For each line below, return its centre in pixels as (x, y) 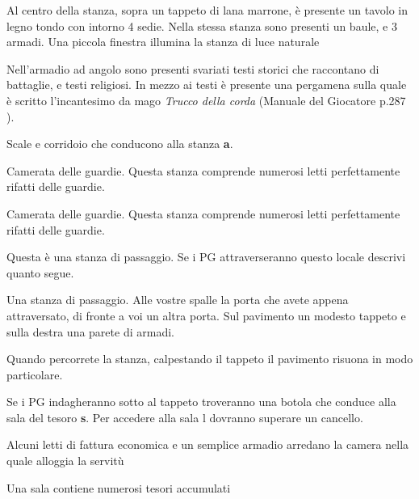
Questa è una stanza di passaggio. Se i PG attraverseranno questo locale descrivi (206, 257)
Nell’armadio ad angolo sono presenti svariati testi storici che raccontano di (193, 68)
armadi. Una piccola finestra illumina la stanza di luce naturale (163, 42)
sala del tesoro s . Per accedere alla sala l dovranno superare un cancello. (185, 417)
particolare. (35, 374)
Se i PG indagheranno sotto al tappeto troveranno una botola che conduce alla (201, 402)
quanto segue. (40, 272)
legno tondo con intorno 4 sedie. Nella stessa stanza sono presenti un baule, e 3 (202, 25)
